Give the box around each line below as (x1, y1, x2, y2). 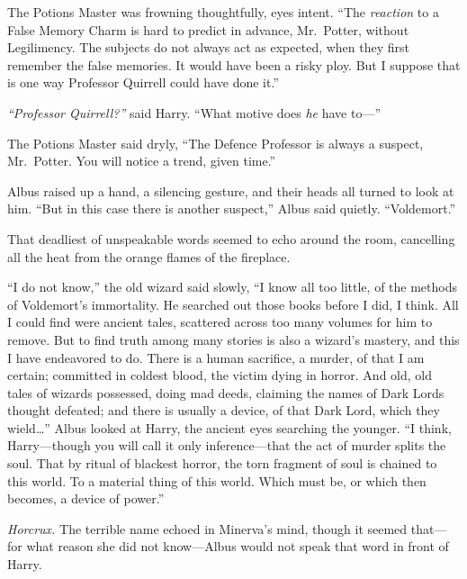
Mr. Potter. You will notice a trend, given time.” (7, 151, 276, 170)
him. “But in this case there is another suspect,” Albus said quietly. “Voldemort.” (7, 199, 456, 218)
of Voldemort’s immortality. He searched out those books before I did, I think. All (7, 294, 459, 313)
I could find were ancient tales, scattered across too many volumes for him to (7, 312, 433, 331)
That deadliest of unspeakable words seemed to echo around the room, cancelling (7, 229, 455, 248)
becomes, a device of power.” (7, 489, 165, 508)
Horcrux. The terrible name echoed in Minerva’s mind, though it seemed (7, 519, 408, 538)
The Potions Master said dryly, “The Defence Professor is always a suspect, (7, 133, 424, 152)
